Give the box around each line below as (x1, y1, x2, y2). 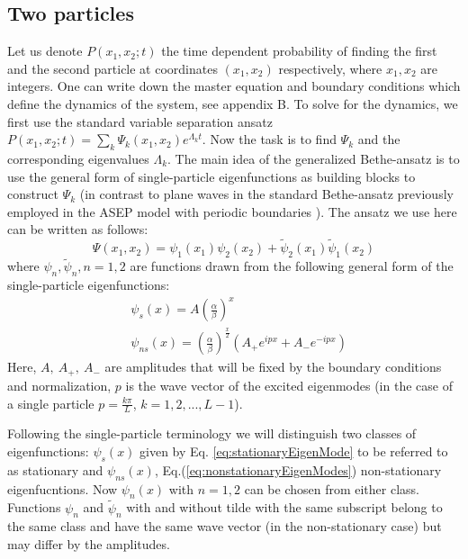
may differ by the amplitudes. (7, 534, 170, 553)
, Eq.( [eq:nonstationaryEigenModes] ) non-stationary (154, 460, 442, 479)
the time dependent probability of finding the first (161, 41, 437, 60)
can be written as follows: (7, 220, 148, 239)
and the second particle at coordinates (7, 59, 218, 77)
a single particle (7, 393, 94, 412)
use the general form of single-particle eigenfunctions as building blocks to (7, 167, 416, 185)
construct (7, 185, 58, 203)
